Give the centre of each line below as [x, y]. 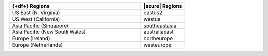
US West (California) [36, 19]
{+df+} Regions [31, 6]
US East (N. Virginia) [36, 13]
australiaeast [159, 32]
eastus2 [153, 13]
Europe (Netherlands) [37, 45]
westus [152, 19]
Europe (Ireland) [31, 38]
